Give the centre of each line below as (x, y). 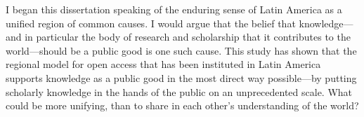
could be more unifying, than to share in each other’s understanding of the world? (182, 105)
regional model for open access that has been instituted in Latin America (163, 64)
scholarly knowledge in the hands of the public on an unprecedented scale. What (179, 91)
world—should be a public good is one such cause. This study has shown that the (181, 50)
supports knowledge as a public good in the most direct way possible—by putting (181, 77)
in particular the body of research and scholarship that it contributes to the (188, 37)
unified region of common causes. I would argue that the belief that (151, 23)
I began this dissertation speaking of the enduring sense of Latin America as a (174, 9)
